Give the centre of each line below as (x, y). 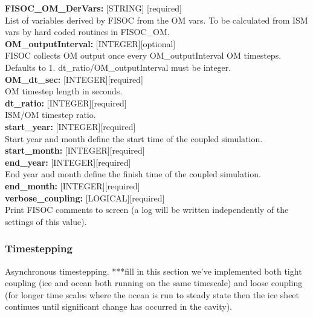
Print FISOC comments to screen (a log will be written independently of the (147, 210)
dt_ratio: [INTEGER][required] (66, 103)
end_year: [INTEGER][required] (68, 162)
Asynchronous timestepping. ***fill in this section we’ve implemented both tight (153, 271)
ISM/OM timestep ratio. (50, 115)
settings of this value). (46, 221)
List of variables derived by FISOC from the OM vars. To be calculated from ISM (156, 20)
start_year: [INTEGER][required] (70, 126)
